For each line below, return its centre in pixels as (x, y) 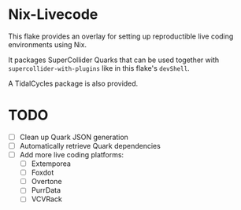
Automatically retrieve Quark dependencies (90, 146)
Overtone (46, 182)
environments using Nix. (48, 44)
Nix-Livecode (53, 15)
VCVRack (47, 199)
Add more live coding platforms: (72, 155)
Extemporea (51, 164)
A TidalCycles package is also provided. (73, 83)
